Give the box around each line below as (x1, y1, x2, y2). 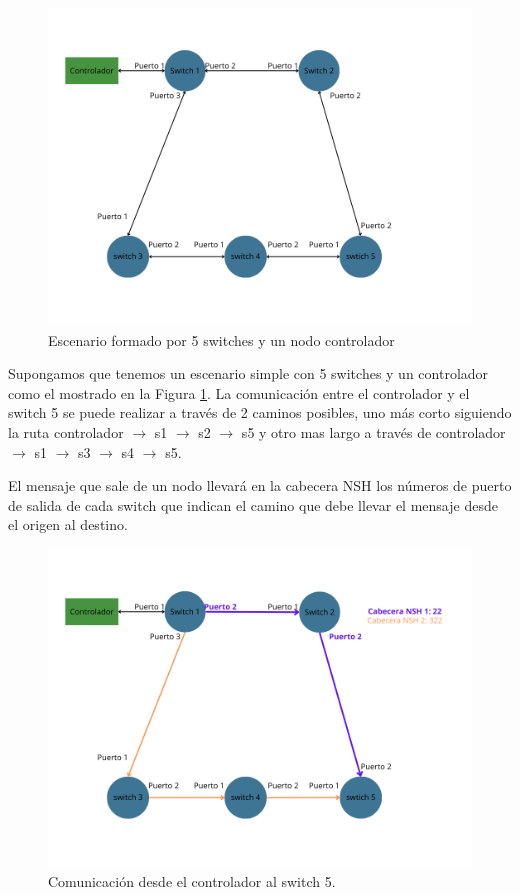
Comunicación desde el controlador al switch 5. (48, 870, 336, 891)
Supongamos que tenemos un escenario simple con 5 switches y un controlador (8, 363, 489, 384)
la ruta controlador (8, 421, 124, 442)
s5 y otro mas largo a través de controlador (241, 421, 506, 442)
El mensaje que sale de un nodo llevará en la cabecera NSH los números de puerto (8, 475, 512, 496)
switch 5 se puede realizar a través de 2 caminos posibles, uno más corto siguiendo (8, 402, 512, 423)
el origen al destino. (8, 514, 128, 535)
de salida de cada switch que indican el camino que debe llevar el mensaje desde (8, 494, 498, 515)
